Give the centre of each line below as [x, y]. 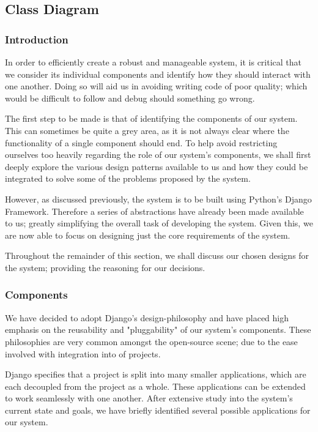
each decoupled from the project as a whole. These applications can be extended [155, 386]
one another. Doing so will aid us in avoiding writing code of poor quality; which [156, 86]
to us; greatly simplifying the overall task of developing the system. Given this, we [159, 223]
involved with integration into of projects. [83, 353]
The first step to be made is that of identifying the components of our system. [151, 118]
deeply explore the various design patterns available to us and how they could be [157, 166]
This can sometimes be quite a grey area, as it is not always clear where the [147, 130]
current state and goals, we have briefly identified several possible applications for [158, 410]
